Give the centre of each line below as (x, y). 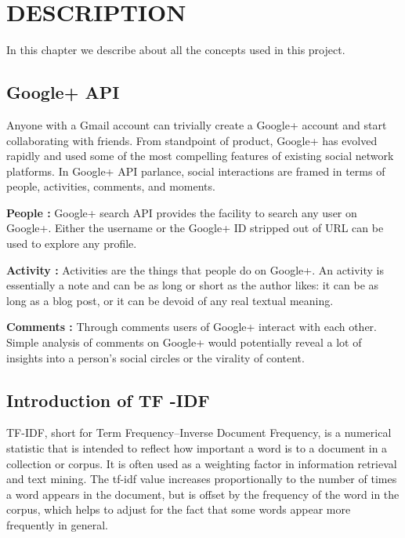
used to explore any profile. (72, 244)
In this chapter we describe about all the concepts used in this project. (176, 50)
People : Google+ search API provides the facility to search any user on (182, 212)
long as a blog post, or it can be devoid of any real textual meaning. (170, 300)
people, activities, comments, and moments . (111, 186)
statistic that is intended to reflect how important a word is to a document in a (197, 448)
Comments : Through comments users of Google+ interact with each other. (192, 327)
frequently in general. (57, 525)
